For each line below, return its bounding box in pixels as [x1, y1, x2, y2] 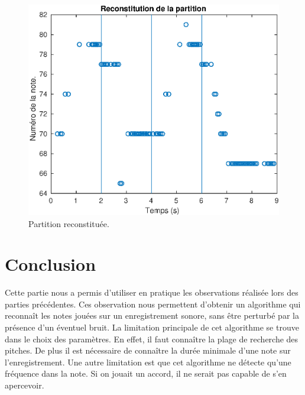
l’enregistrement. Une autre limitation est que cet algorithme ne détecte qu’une [5, 355, 291, 368]
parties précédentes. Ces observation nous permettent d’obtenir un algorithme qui [5, 297, 301, 310]
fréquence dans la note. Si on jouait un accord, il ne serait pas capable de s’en [5, 367, 287, 380]
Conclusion [5, 252, 96, 276]
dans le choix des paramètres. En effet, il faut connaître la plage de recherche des [5, 332, 298, 345]
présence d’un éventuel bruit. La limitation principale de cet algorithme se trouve [5, 321, 299, 334]
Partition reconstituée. [28, 217, 109, 229]
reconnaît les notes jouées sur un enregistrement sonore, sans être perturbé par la [5, 309, 299, 322]
